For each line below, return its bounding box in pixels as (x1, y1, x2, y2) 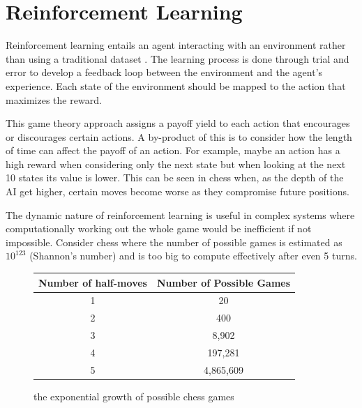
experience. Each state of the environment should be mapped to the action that (6, 78, 346, 93)
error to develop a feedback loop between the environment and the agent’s (6, 65, 323, 80)
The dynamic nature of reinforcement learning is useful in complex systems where (6, 207, 355, 222)
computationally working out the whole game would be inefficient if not (6, 221, 312, 236)
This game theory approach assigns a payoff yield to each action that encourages (6, 116, 350, 130)
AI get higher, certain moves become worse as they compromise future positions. (6, 184, 349, 199)
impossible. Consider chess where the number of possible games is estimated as (6, 234, 342, 249)
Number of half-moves (38, 275, 147, 289)
